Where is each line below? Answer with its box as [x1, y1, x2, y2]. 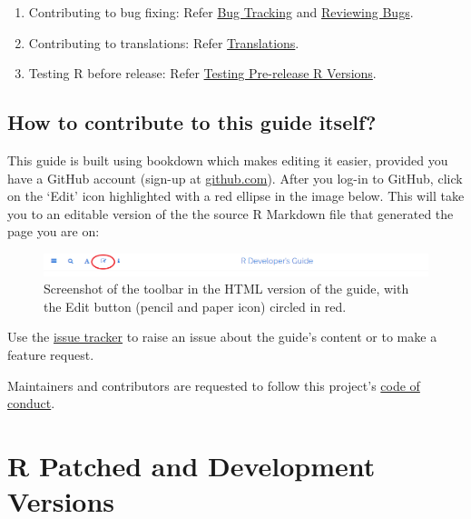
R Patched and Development [7, 447, 376, 484]
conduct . [7, 394, 55, 413]
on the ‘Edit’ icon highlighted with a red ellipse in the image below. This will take [7, 186, 465, 205]
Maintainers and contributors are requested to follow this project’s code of [7, 375, 420, 394]
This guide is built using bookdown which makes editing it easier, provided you [7, 150, 448, 169]
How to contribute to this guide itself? [7, 108, 377, 136]
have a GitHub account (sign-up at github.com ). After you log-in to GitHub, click [7, 168, 463, 187]
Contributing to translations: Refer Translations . [28, 33, 299, 52]
